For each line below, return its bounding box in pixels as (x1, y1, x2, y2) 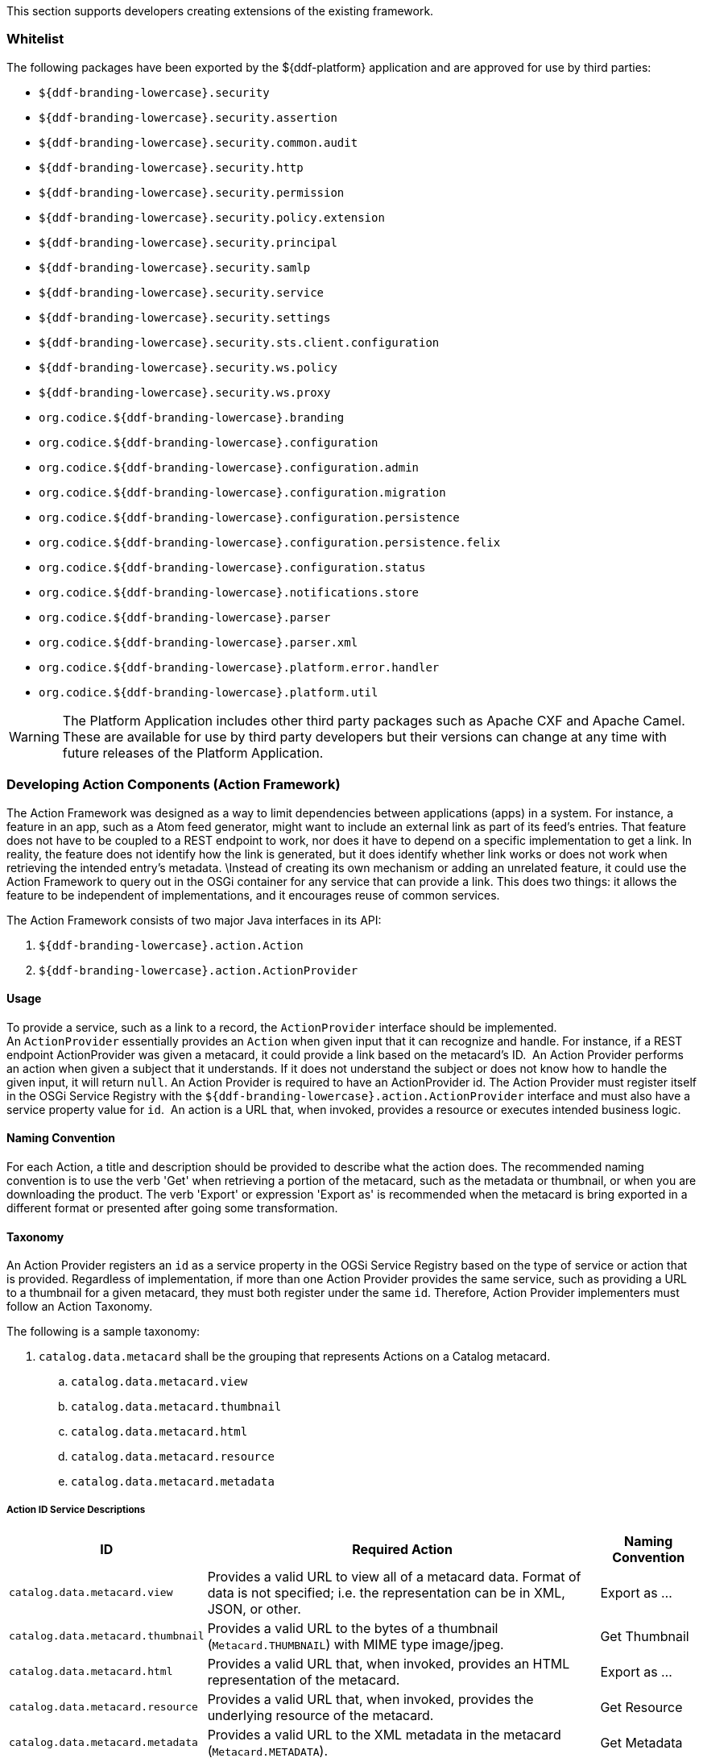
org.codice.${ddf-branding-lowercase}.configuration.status (39, 560, 426, 574)
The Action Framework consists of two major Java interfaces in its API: (6, 912, 382, 927)
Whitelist (6, 31, 64, 48)
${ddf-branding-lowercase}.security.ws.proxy (39, 385, 331, 399)
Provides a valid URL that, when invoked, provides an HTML (207, 1655, 570, 1672)
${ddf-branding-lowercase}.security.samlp (39, 260, 311, 274)
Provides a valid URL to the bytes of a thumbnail (207, 1619, 498, 1636)
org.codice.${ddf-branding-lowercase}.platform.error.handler (39, 660, 440, 674)
